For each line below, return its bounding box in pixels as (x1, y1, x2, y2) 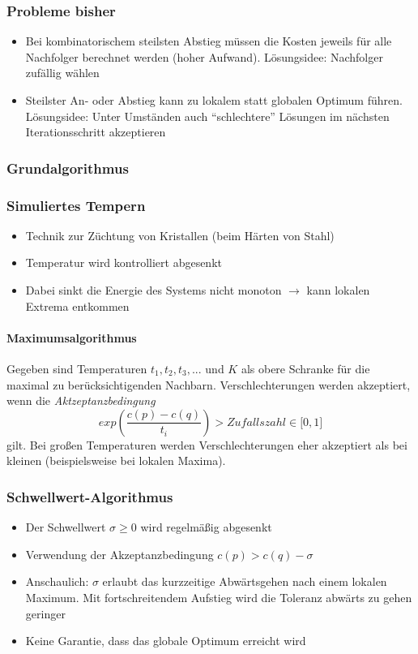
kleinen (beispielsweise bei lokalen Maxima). (6, 452, 226, 469)
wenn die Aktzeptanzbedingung (6, 392, 156, 409)
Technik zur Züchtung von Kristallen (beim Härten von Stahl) (25, 226, 335, 243)
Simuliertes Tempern (6, 195, 146, 215)
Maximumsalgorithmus (6, 329, 137, 346)
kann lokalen (306, 282, 370, 299)
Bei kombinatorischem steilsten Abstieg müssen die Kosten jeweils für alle (25, 32, 392, 49)
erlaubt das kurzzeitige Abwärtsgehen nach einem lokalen (102, 573, 387, 590)
